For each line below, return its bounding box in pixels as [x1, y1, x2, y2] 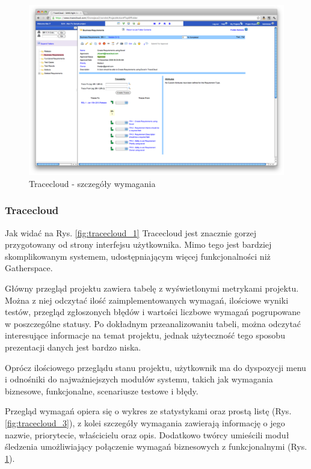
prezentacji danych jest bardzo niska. [5, 340, 141, 353]
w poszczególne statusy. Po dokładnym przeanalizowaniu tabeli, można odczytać [5, 317, 301, 330]
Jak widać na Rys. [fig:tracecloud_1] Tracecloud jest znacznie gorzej [5, 226, 256, 239]
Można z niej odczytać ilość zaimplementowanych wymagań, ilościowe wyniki [5, 293, 289, 306]
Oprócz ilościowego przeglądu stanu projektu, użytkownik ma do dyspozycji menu [5, 361, 306, 373]
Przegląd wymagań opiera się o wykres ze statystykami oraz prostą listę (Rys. [5, 405, 292, 417]
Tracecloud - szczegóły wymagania [29, 177, 156, 189]
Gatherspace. [5, 262, 53, 274]
